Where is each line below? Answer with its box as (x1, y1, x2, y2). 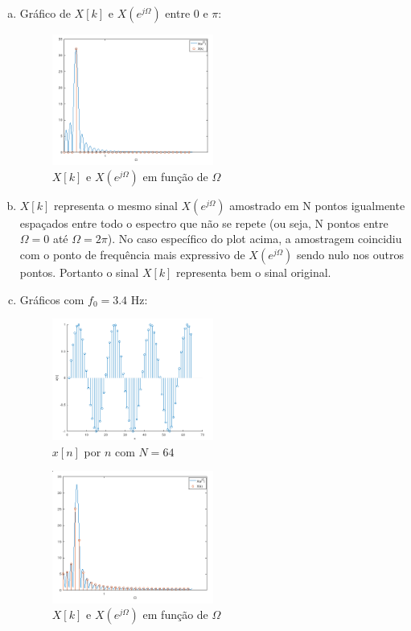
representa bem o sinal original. (176, 263, 331, 280)
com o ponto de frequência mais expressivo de (19, 245, 245, 262)
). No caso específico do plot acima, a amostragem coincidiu (107, 230, 402, 247)
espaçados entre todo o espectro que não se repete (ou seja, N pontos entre (19, 214, 388, 231)
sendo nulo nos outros (297, 245, 404, 262)
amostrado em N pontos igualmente (229, 196, 405, 213)
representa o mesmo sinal (54, 196, 178, 213)
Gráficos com (19, 291, 84, 307)
